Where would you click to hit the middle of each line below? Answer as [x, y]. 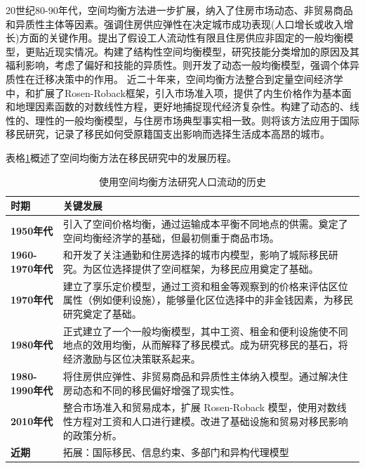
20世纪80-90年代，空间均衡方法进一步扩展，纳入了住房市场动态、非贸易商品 [179, 10]
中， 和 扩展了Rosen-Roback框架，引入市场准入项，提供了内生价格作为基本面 [179, 92]
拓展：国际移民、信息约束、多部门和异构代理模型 [176, 452]
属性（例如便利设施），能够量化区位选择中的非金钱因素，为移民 [208, 300]
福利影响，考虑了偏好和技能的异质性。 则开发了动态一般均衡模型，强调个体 [178, 65]
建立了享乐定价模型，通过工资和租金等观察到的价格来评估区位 [205, 286]
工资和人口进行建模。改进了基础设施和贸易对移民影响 [225, 421]
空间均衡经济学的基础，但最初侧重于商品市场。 [171, 237]
